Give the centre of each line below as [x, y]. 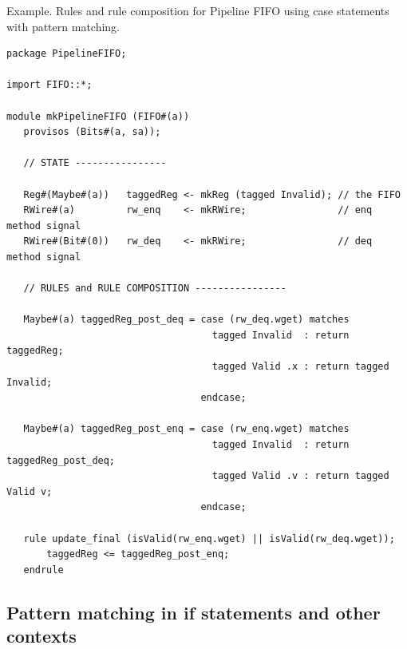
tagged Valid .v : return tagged [300, 476]
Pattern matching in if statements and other [194, 612]
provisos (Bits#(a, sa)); [92, 132]
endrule [43, 570]
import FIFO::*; [49, 85]
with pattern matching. [63, 26]
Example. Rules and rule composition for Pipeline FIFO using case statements [198, 10]
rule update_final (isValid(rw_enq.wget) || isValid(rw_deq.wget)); [209, 538]
